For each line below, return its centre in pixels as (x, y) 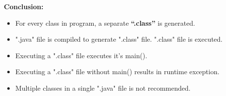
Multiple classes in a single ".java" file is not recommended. (103, 88)
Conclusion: (24, 6)
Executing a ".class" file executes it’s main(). (81, 55)
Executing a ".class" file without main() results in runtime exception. (117, 72)
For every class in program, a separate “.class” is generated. (105, 23)
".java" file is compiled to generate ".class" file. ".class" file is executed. (119, 39)
